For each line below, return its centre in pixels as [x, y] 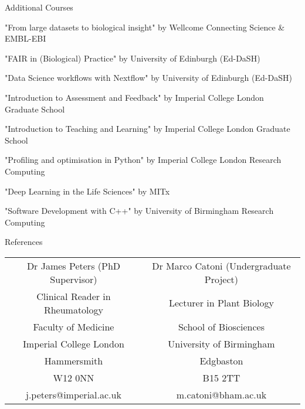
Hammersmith [74, 360]
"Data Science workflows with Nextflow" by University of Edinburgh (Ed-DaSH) [148, 78]
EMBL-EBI [26, 38]
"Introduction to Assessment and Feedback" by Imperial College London [134, 97]
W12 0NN [74, 377]
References [24, 242]
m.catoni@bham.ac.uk [221, 394]
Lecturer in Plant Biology [221, 303]
